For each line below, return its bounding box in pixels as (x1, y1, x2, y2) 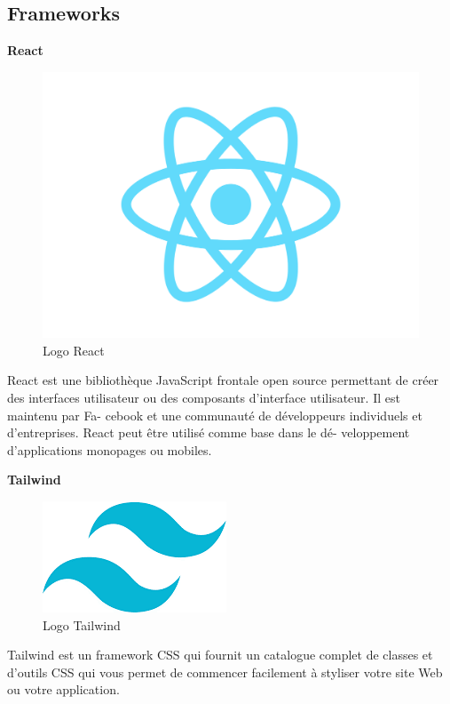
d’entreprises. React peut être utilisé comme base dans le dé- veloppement (7, 423, 410, 442)
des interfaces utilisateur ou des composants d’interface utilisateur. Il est (7, 388, 400, 406)
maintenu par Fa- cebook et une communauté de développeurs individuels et (7, 405, 422, 424)
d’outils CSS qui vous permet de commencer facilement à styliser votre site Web (7, 662, 443, 681)
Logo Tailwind (43, 615, 121, 634)
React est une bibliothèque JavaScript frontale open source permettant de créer (7, 371, 439, 389)
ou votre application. (7, 680, 120, 699)
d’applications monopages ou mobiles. (7, 440, 212, 459)
